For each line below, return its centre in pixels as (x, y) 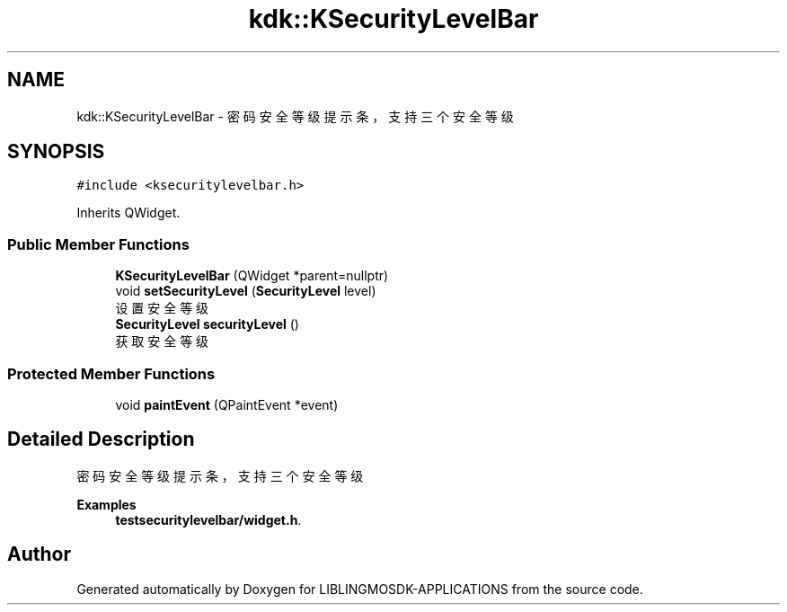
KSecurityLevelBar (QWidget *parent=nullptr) (252, 276)
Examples (106, 504)
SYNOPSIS (56, 152)
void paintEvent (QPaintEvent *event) (227, 404)
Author (39, 554)
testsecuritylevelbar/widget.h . (208, 519)
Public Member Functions (98, 244)
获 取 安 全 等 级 (162, 341)
